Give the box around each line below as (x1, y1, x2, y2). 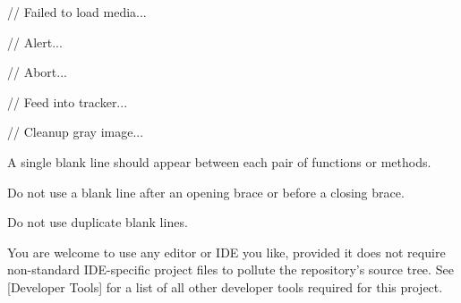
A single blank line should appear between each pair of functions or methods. (7, 152, 431, 171)
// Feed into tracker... (7, 92, 128, 111)
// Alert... (7, 32, 63, 51)
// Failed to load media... (7, 3, 147, 21)
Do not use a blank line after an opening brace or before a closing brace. (7, 182, 405, 201)
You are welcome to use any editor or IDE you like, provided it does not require (7, 242, 446, 261)
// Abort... (7, 63, 67, 81)
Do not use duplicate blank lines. (7, 213, 188, 231)
